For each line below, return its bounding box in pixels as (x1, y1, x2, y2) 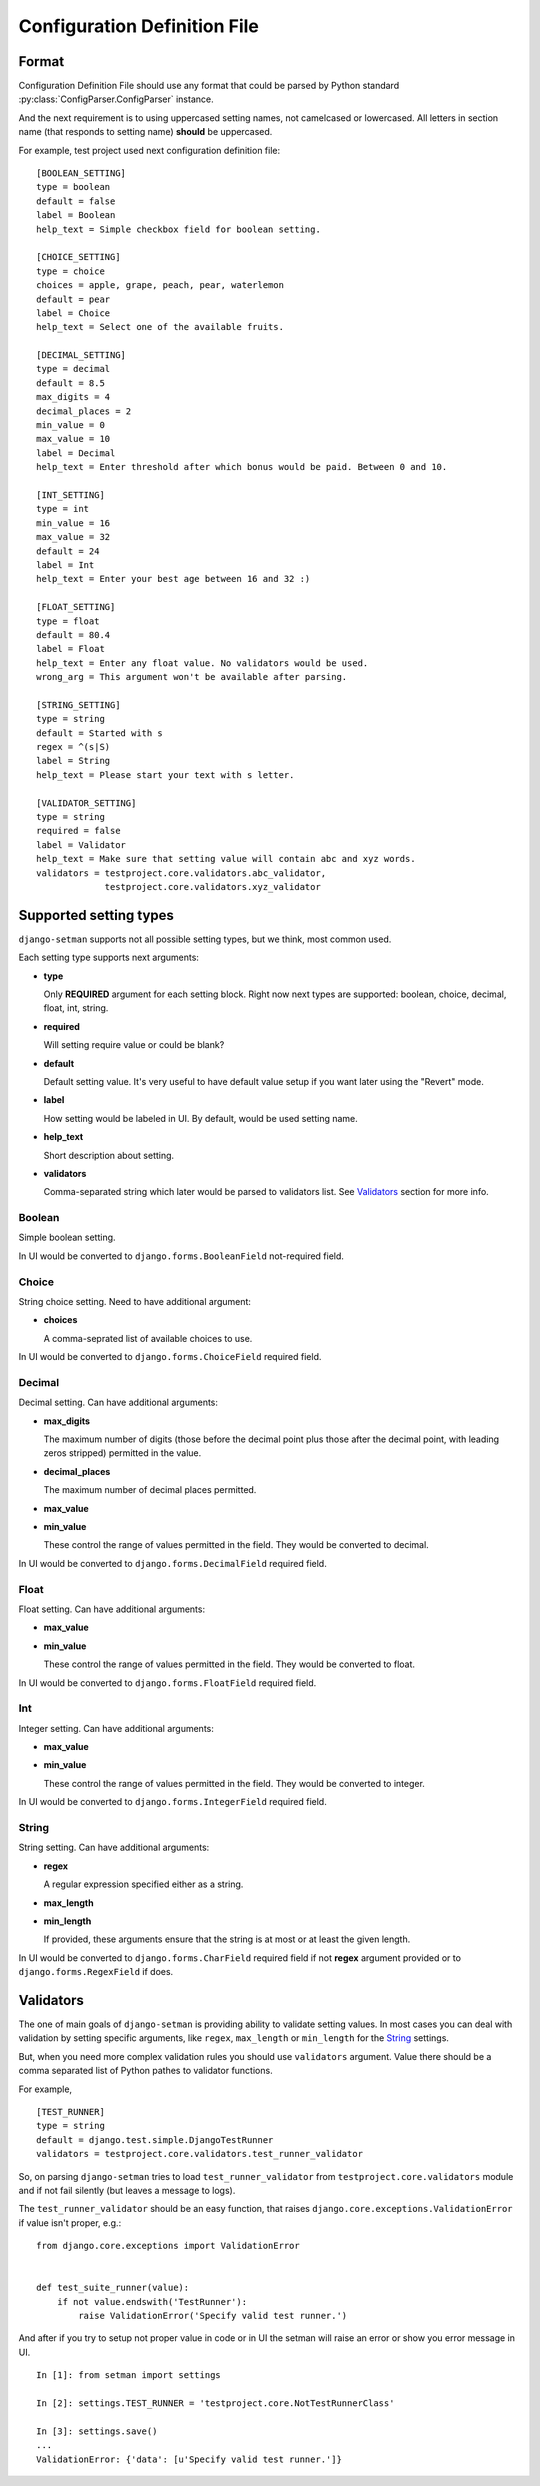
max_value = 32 (36, 531, 111, 543)
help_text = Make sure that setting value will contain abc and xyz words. (36, 853, 416, 865)
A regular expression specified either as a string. (43, 1878, 244, 1890)
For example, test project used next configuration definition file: (18, 144, 281, 156)
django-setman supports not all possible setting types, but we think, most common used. (18, 933, 392, 945)
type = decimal (36, 363, 111, 375)
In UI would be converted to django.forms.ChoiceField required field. (18, 1351, 322, 1363)
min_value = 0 (36, 420, 105, 431)
